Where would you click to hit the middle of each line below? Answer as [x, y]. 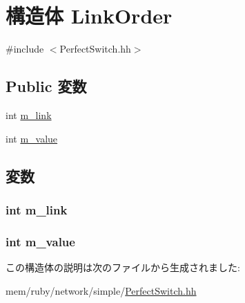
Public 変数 [46, 86]
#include [25, 49]
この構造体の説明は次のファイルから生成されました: [123, 267]
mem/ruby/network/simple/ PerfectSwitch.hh [101, 290]
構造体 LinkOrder [89, 16]
